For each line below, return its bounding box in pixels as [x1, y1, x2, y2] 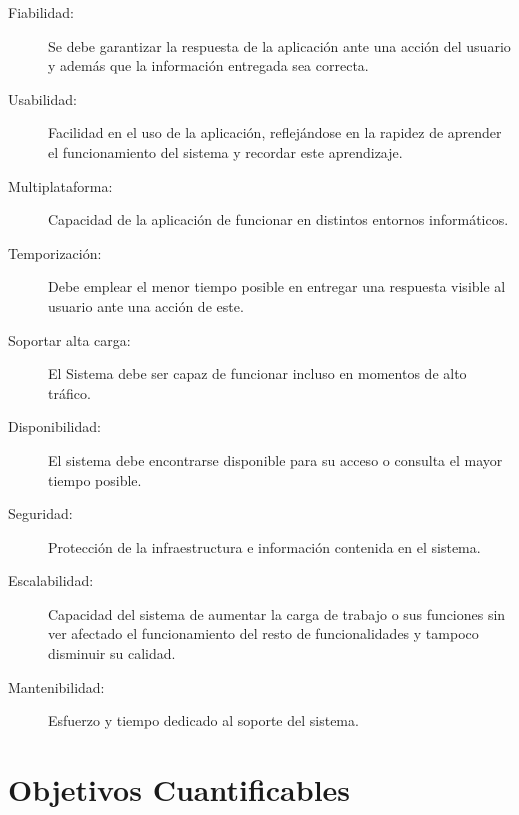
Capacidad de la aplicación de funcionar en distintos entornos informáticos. [48, 209, 509, 230]
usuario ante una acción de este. [48, 295, 244, 316]
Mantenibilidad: [8, 676, 105, 697]
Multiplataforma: [8, 175, 113, 196]
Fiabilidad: [8, 2, 74, 22]
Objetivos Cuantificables [8, 769, 351, 810]
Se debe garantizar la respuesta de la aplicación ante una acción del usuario [48, 35, 511, 56]
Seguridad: [8, 503, 73, 524]
